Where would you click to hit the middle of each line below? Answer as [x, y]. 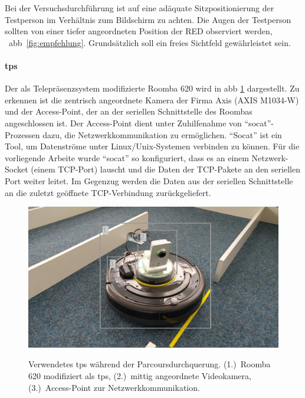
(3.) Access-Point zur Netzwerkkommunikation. [114, 387]
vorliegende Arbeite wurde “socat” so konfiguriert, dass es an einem [127, 157]
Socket [17, 169]
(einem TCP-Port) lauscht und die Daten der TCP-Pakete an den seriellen [165, 169]
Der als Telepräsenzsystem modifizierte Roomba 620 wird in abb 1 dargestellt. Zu [152, 88]
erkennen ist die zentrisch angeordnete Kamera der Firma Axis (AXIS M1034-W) [152, 99]
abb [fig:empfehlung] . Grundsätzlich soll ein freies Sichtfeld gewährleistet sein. [150, 42]
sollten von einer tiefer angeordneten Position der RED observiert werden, [139, 31]
